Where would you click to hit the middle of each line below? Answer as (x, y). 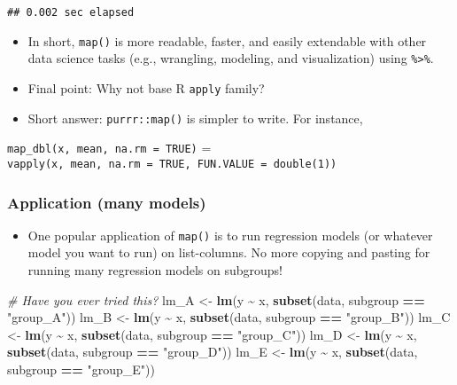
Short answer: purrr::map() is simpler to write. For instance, (195, 118)
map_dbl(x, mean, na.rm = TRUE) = (109, 148)
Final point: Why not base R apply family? (146, 87)
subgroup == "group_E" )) (81, 369)
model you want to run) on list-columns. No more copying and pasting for (229, 252)
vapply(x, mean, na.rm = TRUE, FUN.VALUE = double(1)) (172, 164)
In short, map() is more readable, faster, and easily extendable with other (227, 40)
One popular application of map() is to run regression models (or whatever (230, 235)
